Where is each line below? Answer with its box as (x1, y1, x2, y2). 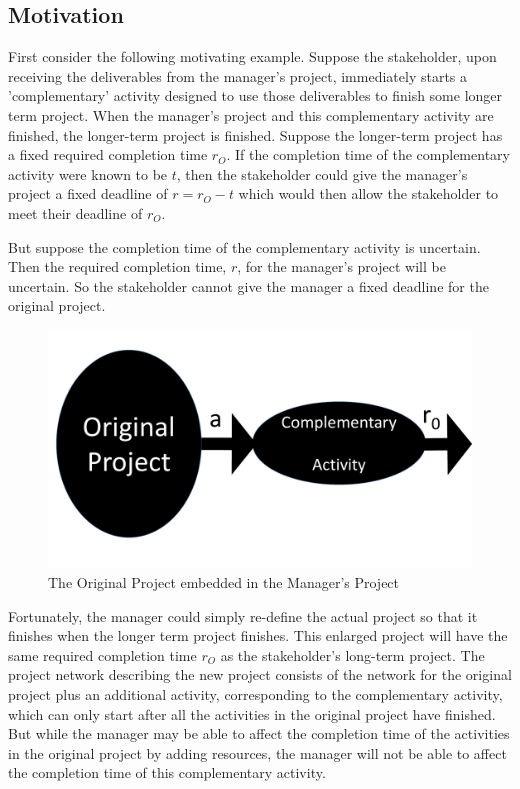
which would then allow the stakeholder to (238, 183, 499, 204)
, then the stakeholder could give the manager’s (176, 163, 468, 184)
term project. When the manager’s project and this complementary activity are (8, 104, 494, 125)
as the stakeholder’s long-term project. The (220, 644, 485, 665)
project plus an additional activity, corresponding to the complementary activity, (8, 683, 503, 704)
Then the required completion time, (8, 256, 227, 277)
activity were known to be (8, 163, 168, 184)
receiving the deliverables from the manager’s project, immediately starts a (8, 65, 468, 86)
